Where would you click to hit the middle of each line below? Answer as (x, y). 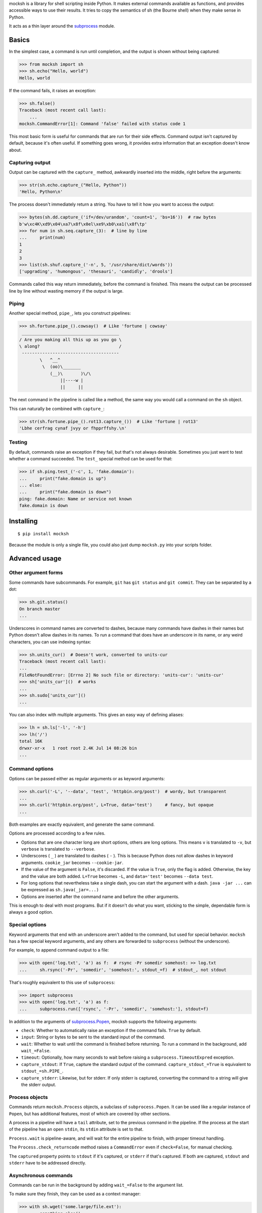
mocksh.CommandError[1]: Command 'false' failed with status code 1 (102, 123)
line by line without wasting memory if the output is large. (66, 291)
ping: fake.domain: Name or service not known (75, 499)
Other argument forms (36, 573)
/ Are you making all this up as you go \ (70, 339)
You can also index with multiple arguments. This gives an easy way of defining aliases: (97, 715)
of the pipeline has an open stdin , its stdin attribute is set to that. (76, 1129)
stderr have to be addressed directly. (48, 1163)
